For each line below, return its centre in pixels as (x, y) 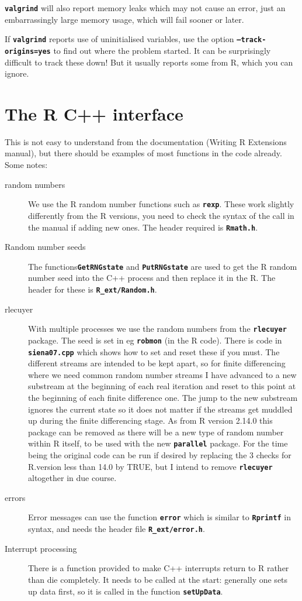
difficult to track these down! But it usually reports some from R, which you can (149, 62)
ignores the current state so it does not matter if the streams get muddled (160, 409)
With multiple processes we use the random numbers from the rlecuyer (157, 329)
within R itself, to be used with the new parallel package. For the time (158, 443)
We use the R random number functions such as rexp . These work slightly (161, 204)
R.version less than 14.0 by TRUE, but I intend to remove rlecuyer (150, 466)
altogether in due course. (72, 478)
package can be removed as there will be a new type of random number (156, 432)
